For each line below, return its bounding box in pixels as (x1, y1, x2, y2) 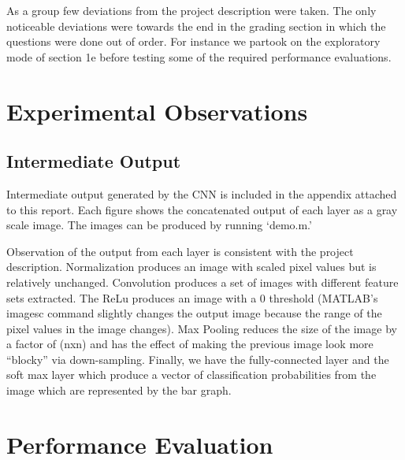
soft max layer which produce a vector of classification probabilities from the (6, 366, 377, 383)
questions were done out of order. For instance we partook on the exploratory (6, 33, 381, 50)
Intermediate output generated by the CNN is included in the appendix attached (6, 185, 397, 202)
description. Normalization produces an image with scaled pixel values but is (6, 258, 377, 275)
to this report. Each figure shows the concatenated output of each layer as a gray (6, 201, 398, 217)
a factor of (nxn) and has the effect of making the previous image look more (6, 336, 373, 352)
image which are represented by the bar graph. (6, 382, 232, 399)
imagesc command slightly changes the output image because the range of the (6, 305, 382, 321)
